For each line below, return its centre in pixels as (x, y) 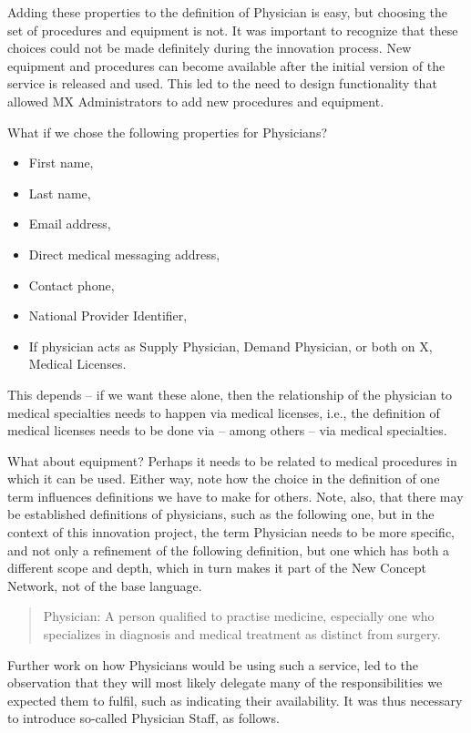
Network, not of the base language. (105, 585)
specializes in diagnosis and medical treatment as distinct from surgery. (242, 634)
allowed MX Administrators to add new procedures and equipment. (196, 101)
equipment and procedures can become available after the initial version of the (226, 65)
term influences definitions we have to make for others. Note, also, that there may (235, 496)
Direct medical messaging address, (124, 254)
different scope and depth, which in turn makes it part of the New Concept (217, 568)
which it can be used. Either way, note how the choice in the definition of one (224, 478)
